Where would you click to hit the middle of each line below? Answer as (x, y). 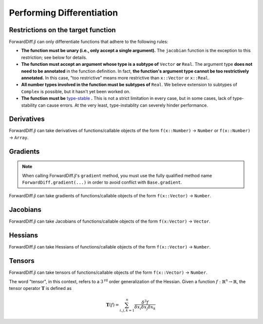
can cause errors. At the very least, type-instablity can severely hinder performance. (123, 105)
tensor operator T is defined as (40, 288)
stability (29, 105)
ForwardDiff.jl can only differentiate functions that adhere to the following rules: (89, 42)
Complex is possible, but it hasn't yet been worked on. (76, 91)
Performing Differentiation (64, 13)
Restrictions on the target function (63, 30)
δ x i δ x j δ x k (145, 308)
